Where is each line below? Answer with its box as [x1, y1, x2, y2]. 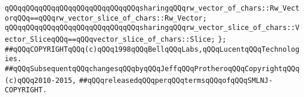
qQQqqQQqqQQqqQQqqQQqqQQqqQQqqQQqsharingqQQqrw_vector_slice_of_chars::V [5, 24, 300, 32]
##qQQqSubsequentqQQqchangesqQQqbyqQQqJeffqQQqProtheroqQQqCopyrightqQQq [5, 64, 300, 73]
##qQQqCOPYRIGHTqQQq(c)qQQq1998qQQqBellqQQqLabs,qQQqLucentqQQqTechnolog [5, 45, 300, 53]
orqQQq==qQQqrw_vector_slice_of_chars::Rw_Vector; [5, 14, 207, 22]
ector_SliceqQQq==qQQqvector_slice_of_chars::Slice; [5, 35, 215, 44]
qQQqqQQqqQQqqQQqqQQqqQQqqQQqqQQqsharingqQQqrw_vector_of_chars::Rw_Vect [5, 4, 300, 12]
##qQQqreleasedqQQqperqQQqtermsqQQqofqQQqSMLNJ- [79, 76, 273, 85]
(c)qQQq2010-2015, [5, 76, 76, 85]
